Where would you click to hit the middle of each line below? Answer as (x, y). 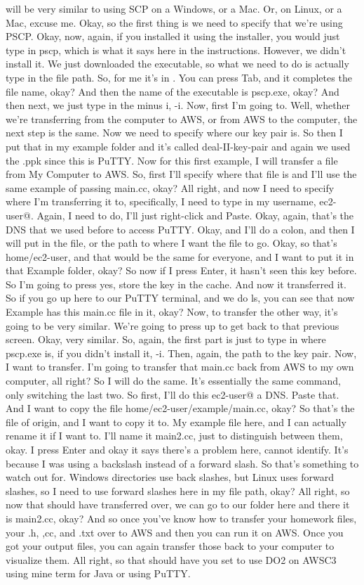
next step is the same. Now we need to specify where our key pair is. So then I (174, 133)
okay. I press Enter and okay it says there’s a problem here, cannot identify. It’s (177, 449)
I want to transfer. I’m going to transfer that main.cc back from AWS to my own (180, 367)
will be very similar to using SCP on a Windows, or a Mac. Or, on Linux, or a (174, 8)
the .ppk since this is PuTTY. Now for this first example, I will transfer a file (172, 160)
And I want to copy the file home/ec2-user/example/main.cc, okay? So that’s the (180, 408)
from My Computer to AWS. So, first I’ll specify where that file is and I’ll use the (181, 174)
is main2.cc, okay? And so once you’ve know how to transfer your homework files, (181, 518)
